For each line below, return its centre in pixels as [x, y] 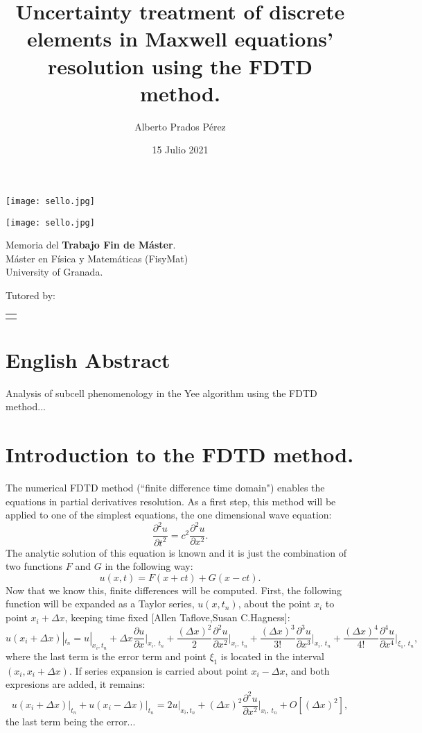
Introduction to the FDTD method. [180, 454]
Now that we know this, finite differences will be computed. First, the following [174, 590]
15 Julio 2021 [180, 150]
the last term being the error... [71, 721]
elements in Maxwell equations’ [180, 39]
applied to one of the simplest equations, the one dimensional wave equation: [169, 515]
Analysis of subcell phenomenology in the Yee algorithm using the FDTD [161, 393]
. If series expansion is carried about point [158, 670]
